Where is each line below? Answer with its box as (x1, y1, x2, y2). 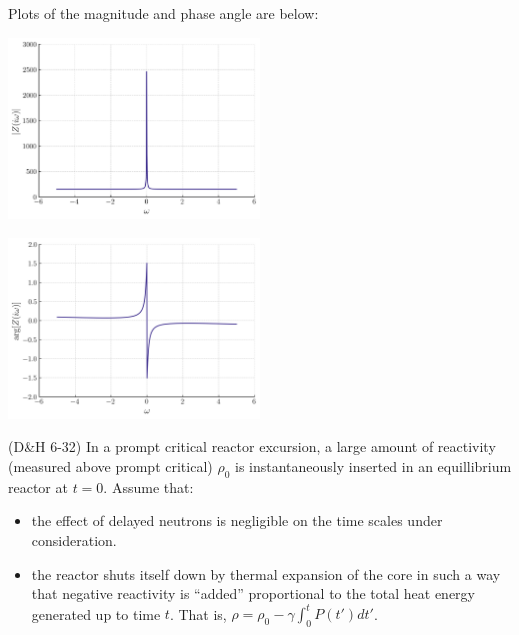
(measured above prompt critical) (8, 456, 213, 477)
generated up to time (31, 603, 161, 624)
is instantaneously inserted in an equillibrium (235, 456, 512, 477)
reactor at (8, 476, 68, 497)
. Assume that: (103, 476, 194, 497)
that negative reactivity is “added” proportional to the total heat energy (31, 583, 475, 604)
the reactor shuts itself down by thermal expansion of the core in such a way (31, 563, 501, 584)
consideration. (31, 530, 117, 551)
